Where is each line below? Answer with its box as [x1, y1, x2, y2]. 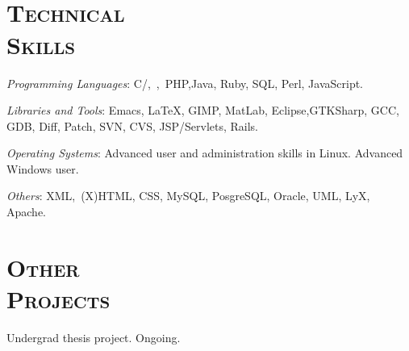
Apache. [6, 203, 46, 220]
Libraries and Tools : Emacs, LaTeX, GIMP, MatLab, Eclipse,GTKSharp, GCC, [6, 102, 399, 119]
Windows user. [6, 160, 79, 177]
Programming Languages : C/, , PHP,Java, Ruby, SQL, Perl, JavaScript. [6, 74, 364, 91]
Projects [6, 282, 111, 315]
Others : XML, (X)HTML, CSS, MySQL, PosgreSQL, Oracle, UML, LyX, [6, 187, 370, 204]
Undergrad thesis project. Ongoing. [6, 328, 181, 345]
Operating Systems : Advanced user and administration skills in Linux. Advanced [6, 144, 403, 161]
